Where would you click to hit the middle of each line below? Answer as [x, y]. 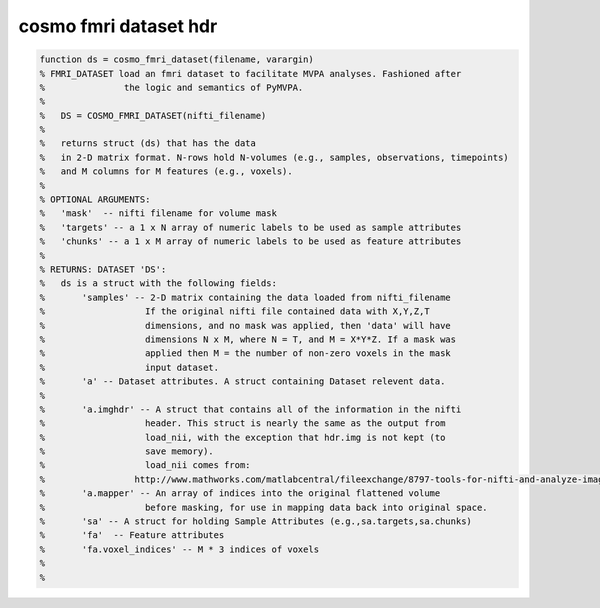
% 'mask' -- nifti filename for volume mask [158, 213]
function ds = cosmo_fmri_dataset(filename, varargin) [176, 59]
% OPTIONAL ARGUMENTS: [95, 199]
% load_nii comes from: [145, 465]
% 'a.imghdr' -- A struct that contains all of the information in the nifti [250, 409]
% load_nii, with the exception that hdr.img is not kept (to [242, 437]
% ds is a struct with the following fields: [158, 283]
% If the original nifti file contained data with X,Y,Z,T [234, 311]
